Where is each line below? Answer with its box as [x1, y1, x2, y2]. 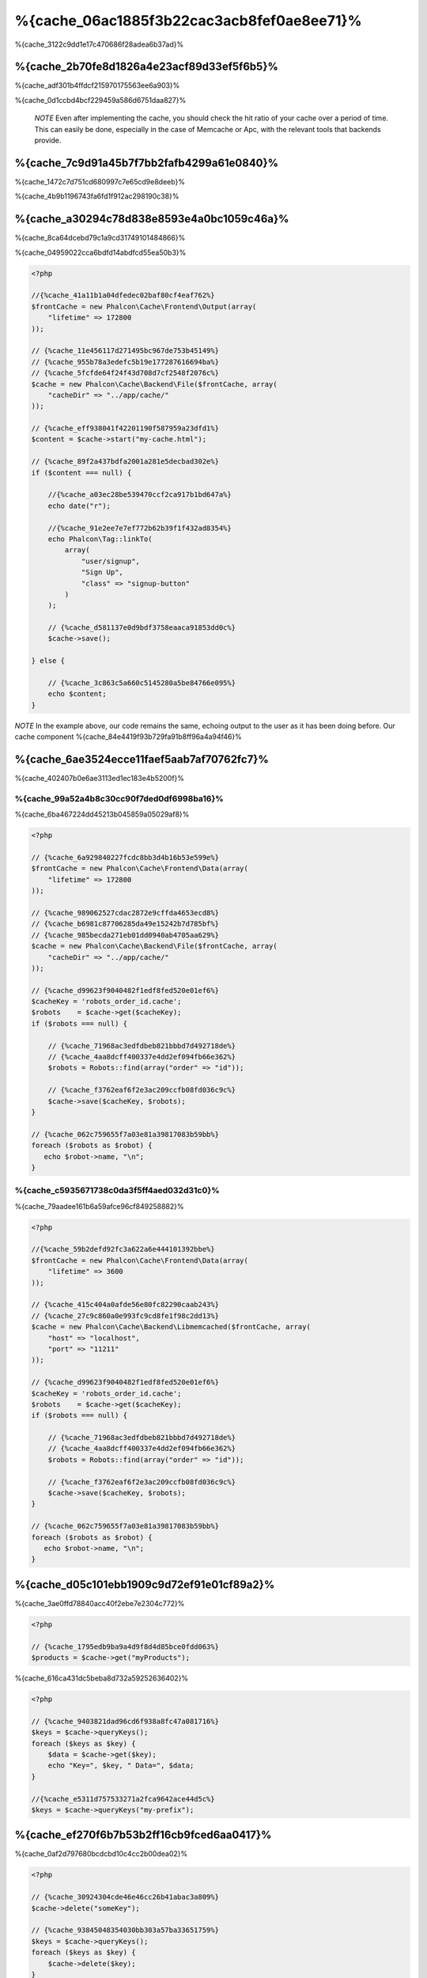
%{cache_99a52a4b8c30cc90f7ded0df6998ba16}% [14, 793, 225, 804]
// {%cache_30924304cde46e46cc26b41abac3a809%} [31, 1893, 219, 1902]
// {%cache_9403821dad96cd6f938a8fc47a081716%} [31, 1717, 219, 1726]
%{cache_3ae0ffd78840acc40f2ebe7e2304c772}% [14, 1598, 185, 1608]
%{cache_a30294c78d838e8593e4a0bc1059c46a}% [14, 212, 289, 225]
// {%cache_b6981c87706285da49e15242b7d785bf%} [31, 919, 219, 929]
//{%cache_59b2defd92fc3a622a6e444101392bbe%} [31, 1245, 215, 1254]
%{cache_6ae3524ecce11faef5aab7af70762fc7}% [14, 752, 269, 767]
